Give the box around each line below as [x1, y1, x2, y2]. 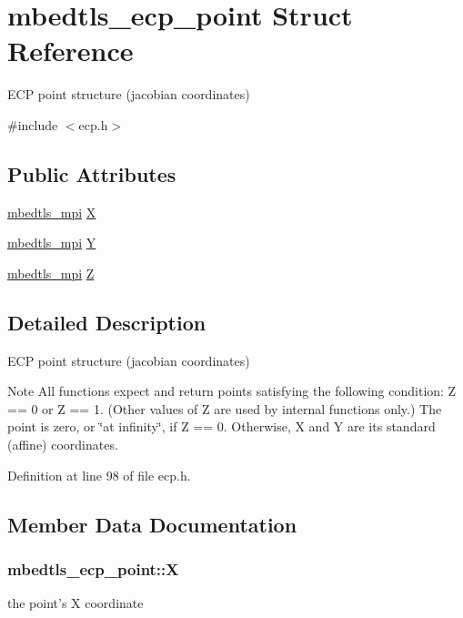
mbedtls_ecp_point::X [7, 557, 179, 580]
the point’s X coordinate [7, 593, 144, 613]
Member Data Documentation [7, 510, 297, 538]
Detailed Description [7, 308, 206, 336]
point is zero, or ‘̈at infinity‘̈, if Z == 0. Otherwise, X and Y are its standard [7, 417, 436, 436]
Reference [7, 32, 134, 69]
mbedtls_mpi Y [7, 233, 96, 252]
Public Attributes [7, 159, 176, 187]
